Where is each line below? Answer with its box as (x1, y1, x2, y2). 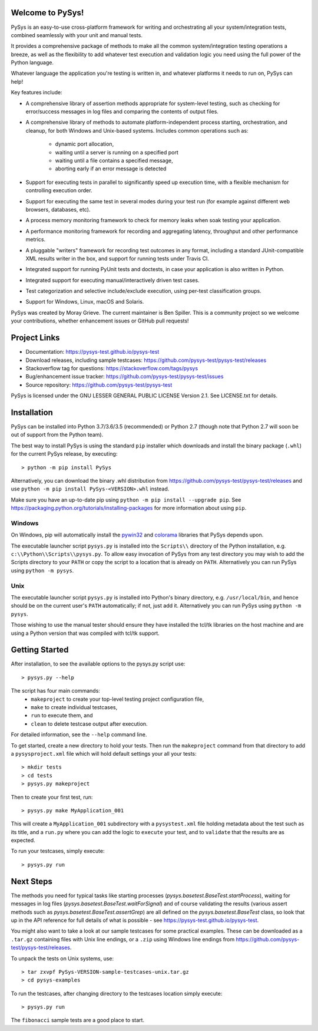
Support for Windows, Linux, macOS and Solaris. (25, 298, 144, 305)
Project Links (11, 333, 60, 343)
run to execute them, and (31, 712, 94, 719)
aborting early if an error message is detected (55, 165, 167, 172)
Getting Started (11, 645, 69, 655)
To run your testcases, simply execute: (11, 848, 105, 855)
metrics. (25, 236, 46, 243)
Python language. (11, 59, 54, 66)
